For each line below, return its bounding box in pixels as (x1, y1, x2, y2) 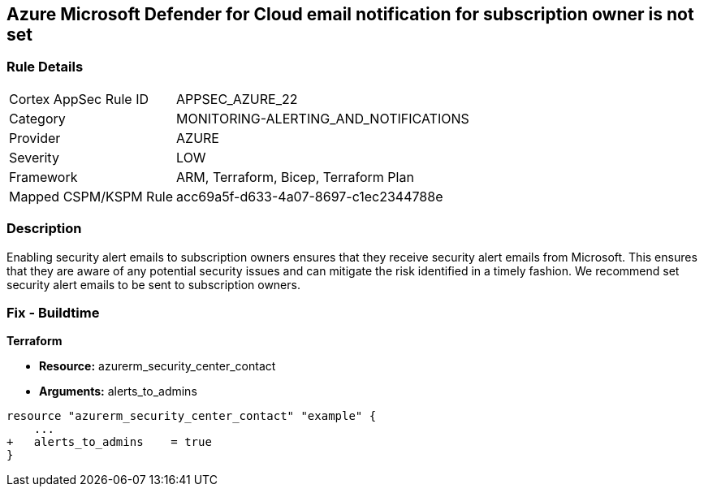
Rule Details (6, 58, 84, 76)
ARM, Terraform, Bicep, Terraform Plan (176, 168, 414, 185)
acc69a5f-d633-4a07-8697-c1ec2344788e (176, 188, 443, 205)
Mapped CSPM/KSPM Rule (9, 188, 174, 205)
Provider (9, 129, 61, 146)
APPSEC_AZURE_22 (176, 90, 298, 107)
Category (9, 110, 66, 127)
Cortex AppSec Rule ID (9, 90, 149, 107)
